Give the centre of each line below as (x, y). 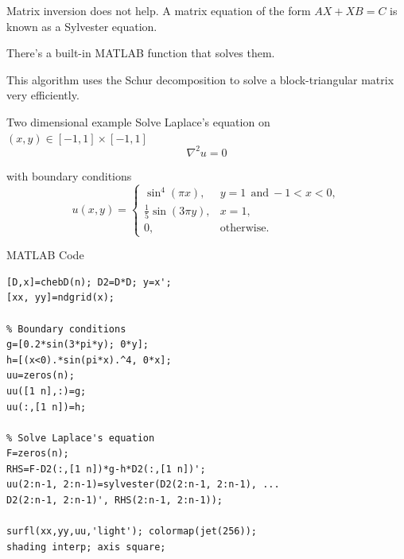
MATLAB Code (45, 255)
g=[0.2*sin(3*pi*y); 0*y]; (78, 345)
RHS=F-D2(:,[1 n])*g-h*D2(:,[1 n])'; (106, 469)
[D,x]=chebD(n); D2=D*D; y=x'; (89, 282)
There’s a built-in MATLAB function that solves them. (141, 53)
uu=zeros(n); (41, 376)
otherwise (243, 228)
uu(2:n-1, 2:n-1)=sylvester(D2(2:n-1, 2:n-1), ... (143, 485)
